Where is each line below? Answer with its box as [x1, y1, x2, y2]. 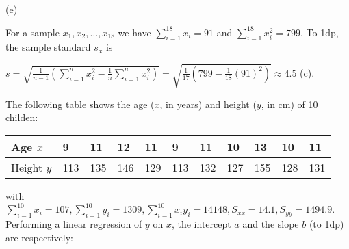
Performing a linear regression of [5, 217, 142, 231]
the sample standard [5, 40, 91, 54]
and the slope [242, 217, 299, 231]
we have [118, 25, 151, 39]
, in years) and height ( [159, 96, 257, 111]
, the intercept [171, 217, 231, 231]
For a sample [5, 25, 60, 39]
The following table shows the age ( [5, 96, 155, 111]
